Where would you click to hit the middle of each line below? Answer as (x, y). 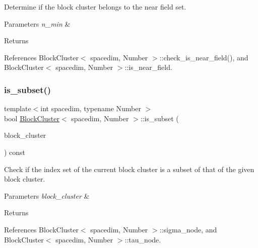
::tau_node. (143, 239)
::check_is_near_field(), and (204, 57)
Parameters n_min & (37, 23)
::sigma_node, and (188, 229)
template (18, 108)
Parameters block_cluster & (47, 195)
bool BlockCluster (32, 118)
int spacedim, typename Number (91, 108)
